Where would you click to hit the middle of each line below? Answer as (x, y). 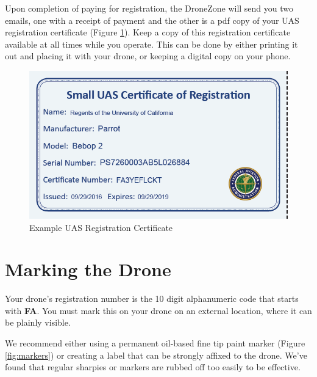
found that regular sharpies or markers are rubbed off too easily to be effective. (153, 367)
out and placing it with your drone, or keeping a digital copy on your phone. (148, 56)
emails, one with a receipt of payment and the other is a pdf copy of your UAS (152, 20)
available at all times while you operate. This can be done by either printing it (151, 44)
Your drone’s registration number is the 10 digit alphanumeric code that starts (152, 298)
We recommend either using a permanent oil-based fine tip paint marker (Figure (155, 343)
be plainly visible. (38, 322)
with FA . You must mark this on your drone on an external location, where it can (158, 310)
